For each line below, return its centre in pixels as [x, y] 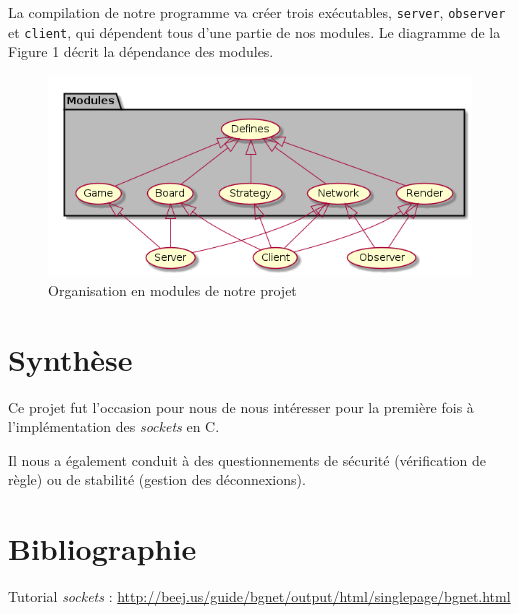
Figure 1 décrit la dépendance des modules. [141, 51]
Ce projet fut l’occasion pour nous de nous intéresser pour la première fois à [241, 406]
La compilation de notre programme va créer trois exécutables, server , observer [257, 12]
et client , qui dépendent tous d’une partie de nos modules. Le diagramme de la [254, 31]
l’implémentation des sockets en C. [114, 426]
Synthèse [70, 358]
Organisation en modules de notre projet [172, 289]
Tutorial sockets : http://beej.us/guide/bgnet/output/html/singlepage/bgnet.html [259, 596]
